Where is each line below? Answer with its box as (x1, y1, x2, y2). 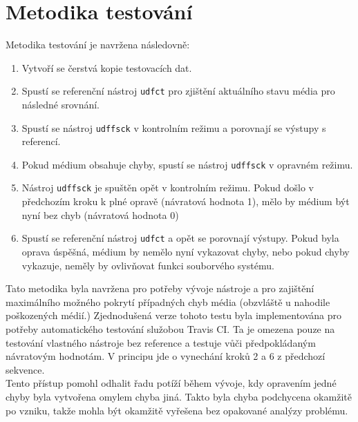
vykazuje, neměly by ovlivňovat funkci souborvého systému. (21, 258, 274, 272)
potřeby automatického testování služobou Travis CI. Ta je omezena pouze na (6, 321, 335, 336)
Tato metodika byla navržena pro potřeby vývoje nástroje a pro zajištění (6, 281, 314, 296)
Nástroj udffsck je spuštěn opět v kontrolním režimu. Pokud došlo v (21, 180, 314, 195)
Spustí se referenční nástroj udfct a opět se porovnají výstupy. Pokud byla (21, 231, 339, 245)
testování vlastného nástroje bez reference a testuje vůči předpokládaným (6, 335, 316, 349)
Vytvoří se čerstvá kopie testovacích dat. (21, 60, 192, 75)
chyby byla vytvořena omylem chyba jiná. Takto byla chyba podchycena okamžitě (6, 389, 352, 403)
